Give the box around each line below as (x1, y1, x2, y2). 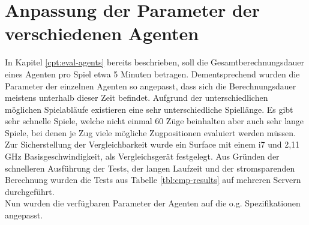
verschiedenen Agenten (5, 21, 199, 46)
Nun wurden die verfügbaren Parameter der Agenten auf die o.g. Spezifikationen (5, 197, 301, 209)
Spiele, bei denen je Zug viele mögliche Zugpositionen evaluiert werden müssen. (5, 126, 296, 139)
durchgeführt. (5, 185, 55, 197)
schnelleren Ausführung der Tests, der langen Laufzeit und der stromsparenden (5, 161, 295, 174)
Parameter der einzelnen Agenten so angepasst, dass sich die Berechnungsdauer (5, 79, 296, 92)
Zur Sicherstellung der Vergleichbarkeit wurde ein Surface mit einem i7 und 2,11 (5, 138, 300, 151)
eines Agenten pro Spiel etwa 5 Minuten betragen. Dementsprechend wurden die (5, 67, 300, 80)
